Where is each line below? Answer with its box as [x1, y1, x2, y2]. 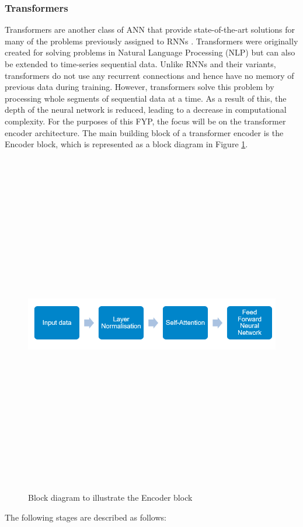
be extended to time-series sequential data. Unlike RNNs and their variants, [5, 58, 276, 70]
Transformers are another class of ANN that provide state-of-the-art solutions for [5, 23, 295, 36]
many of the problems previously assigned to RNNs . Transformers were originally [5, 34, 298, 47]
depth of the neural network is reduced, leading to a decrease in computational [5, 103, 287, 116]
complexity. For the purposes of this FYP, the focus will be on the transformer [5, 115, 286, 127]
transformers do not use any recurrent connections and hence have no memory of [5, 69, 294, 81]
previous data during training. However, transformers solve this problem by [5, 81, 274, 93]
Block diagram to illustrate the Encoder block [28, 491, 193, 504]
